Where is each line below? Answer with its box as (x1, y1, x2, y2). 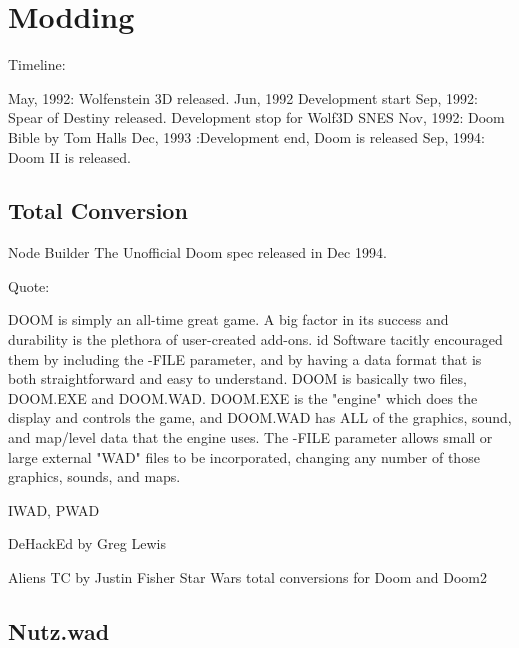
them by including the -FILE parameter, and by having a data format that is (8, 348, 482, 369)
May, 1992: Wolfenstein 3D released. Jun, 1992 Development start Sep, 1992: (8, 87, 478, 108)
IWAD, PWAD (8, 499, 100, 520)
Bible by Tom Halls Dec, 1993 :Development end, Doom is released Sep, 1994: (8, 126, 485, 147)
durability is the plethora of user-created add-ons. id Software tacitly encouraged (8, 329, 503, 350)
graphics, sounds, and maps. (8, 466, 181, 487)
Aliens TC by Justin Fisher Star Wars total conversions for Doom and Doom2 (8, 567, 487, 588)
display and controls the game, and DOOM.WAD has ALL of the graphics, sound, (8, 407, 512, 428)
